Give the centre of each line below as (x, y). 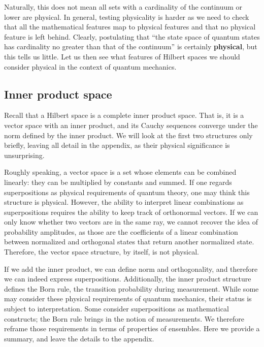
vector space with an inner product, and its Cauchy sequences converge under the (131, 125)
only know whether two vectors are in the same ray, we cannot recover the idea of (131, 222)
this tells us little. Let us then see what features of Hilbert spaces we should (122, 56)
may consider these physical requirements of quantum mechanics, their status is (128, 298)
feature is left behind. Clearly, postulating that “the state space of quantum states (132, 36)
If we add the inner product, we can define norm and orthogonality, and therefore (131, 269)
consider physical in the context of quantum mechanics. (90, 66)
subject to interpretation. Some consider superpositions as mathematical (117, 309)
